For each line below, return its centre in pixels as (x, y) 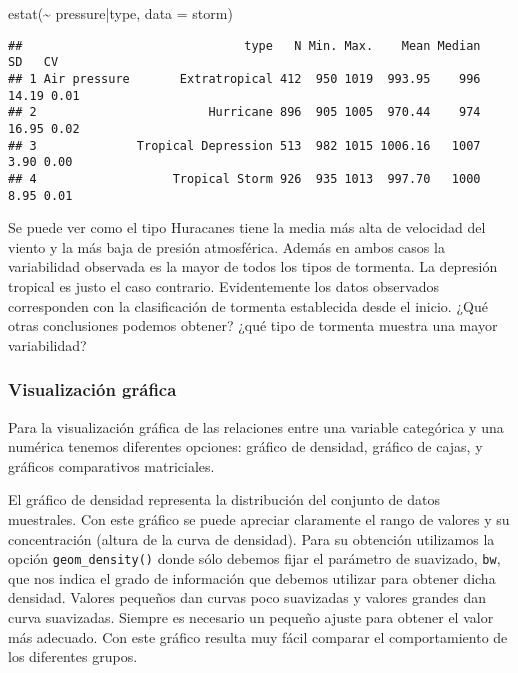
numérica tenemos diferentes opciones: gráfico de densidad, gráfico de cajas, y (245, 446)
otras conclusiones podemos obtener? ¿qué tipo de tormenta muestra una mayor (253, 325)
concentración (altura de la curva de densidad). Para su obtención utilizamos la (251, 538)
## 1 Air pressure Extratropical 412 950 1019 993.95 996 (244, 78)
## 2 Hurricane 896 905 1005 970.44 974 (244, 112)
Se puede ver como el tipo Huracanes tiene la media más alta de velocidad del (247, 227)
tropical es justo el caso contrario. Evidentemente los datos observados (223, 285)
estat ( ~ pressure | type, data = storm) (120, 13)
